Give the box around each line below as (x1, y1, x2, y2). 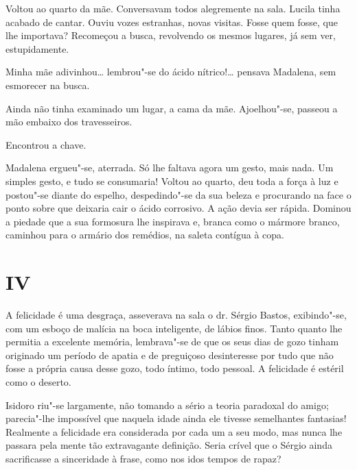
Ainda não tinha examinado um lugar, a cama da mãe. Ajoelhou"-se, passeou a (5, 101, 338, 115)
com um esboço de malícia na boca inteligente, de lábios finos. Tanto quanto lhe (5, 321, 343, 335)
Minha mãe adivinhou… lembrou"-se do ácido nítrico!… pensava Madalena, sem (5, 64, 336, 79)
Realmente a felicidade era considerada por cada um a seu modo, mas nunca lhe (5, 424, 343, 438)
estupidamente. (5, 41, 69, 55)
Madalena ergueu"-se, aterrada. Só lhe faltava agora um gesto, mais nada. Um (5, 160, 334, 175)
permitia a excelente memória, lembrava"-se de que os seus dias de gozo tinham (5, 334, 339, 349)
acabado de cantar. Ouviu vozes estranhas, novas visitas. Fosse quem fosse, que (5, 14, 338, 29)
